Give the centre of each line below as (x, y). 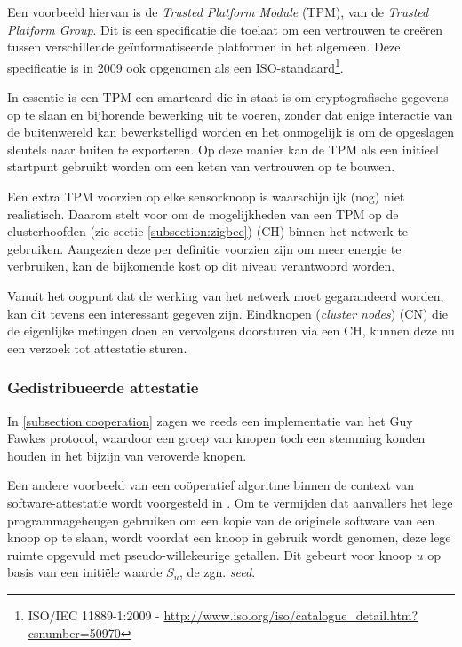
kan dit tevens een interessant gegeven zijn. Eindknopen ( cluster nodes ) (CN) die (227, 313)
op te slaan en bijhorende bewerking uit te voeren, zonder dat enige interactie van (230, 114)
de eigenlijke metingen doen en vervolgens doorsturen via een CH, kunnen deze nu (231, 331)
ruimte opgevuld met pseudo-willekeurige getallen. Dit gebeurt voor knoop (210, 554)
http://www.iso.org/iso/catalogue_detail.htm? (291, 615)
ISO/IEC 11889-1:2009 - (94, 615)
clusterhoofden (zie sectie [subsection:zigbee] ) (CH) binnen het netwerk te (208, 231)
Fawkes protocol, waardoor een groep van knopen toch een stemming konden (216, 438)
